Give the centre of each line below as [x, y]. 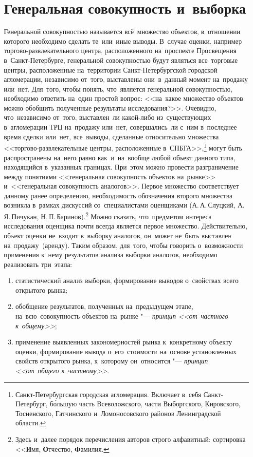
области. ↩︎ [31, 423]
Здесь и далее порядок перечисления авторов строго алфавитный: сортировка [130, 439]
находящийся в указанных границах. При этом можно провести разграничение [121, 167]
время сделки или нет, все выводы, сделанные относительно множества [111, 136]
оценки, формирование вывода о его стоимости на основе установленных [126, 351]
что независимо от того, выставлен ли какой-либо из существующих [108, 117]
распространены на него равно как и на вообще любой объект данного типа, [120, 157]
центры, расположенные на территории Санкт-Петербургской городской [111, 69]
